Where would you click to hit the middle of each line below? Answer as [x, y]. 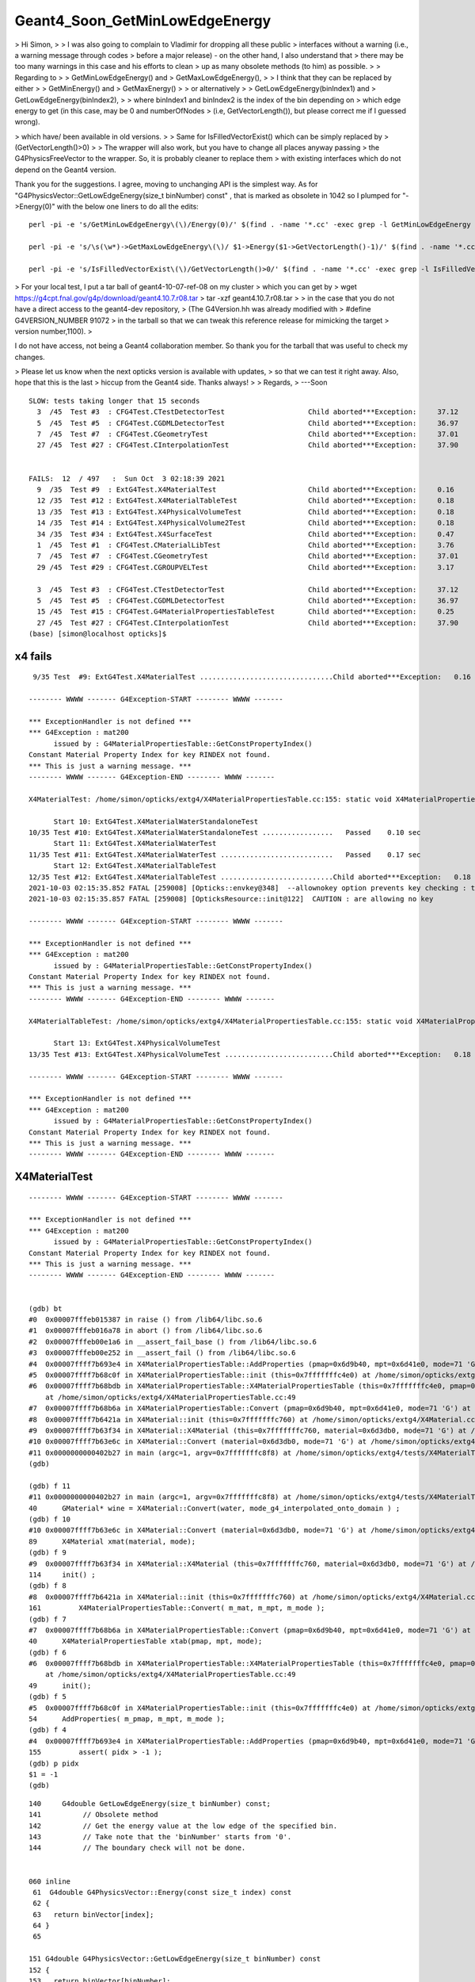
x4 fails [33, 656]
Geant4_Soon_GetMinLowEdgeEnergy [143, 21]
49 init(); [60, 1685]
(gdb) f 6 [47, 1652]
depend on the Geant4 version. [65, 170]
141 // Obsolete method [93, 1815]
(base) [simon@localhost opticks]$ [98, 634]
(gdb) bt [46, 1309]
